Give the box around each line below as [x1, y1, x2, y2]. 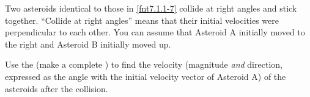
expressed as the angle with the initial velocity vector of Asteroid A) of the [5, 70, 286, 82]
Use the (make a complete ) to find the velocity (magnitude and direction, [5, 58, 282, 71]
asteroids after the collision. [5, 82, 108, 95]
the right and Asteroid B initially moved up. [5, 37, 171, 50]
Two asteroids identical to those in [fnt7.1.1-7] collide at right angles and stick [5, 2, 297, 14]
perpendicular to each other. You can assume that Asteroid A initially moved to [5, 26, 305, 38]
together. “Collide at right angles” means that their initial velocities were [5, 13, 279, 26]
